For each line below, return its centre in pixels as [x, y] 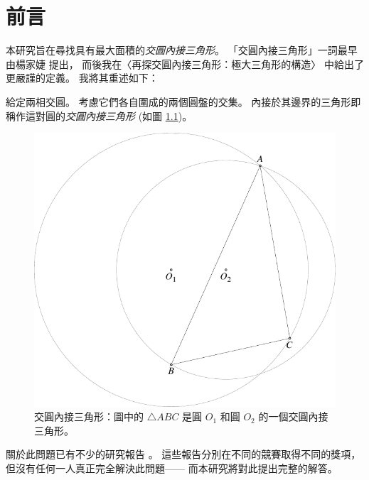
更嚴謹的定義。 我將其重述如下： [82, 78]
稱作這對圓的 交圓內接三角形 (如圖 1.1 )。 [99, 115]
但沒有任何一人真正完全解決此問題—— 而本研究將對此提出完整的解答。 [172, 468]
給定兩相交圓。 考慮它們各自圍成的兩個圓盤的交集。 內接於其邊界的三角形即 [183, 101]
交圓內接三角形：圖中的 [89, 416]
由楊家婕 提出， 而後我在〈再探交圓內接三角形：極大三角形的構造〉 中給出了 [185, 64]
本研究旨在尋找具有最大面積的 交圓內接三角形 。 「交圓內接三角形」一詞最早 [182, 50]
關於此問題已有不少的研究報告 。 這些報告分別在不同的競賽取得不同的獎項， [183, 454]
